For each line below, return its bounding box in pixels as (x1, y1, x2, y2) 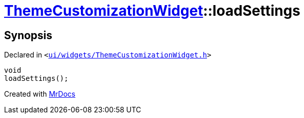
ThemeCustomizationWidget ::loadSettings (4, 2, 300, 19)
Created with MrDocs (4, 90, 76, 99)
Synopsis (4, 28, 52, 42)
